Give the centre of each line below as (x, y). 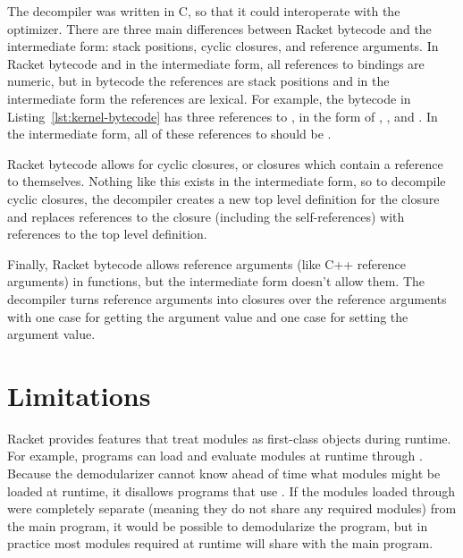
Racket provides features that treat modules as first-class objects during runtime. (229, 438)
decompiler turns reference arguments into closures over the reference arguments (227, 298)
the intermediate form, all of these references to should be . (169, 134)
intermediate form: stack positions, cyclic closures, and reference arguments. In (223, 46)
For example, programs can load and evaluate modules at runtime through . (215, 456)
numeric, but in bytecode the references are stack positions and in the (198, 81)
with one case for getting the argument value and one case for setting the (208, 316)
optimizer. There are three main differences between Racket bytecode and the (219, 28)
